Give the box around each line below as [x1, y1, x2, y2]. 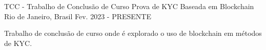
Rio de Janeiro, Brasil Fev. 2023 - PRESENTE [4, 11, 151, 21]
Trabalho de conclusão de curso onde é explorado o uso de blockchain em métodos [4, 28, 262, 38]
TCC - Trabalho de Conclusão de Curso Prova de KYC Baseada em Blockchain [4, 1, 254, 11]
